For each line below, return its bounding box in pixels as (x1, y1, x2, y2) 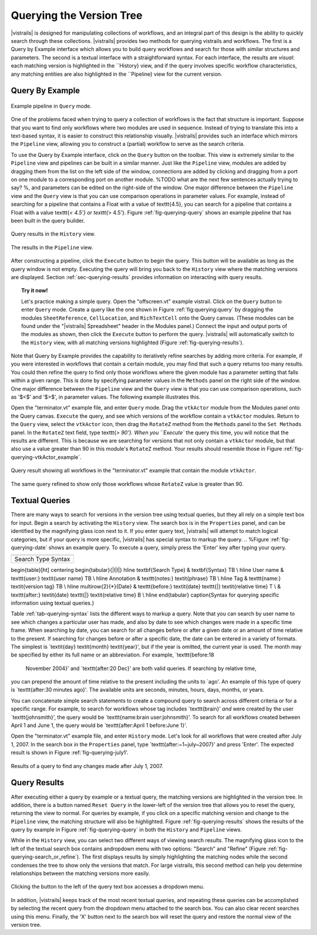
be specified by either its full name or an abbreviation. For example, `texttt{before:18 (11, 651, 214, 658)
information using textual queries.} (11, 599, 95, 606)
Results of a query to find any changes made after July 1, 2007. (11, 762, 164, 769)
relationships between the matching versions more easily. (11, 870, 150, 877)
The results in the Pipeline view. (11, 244, 93, 251)
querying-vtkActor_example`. (11, 453, 82, 461)
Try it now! (21, 287, 48, 294)
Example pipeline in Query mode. (11, 102, 92, 109)
